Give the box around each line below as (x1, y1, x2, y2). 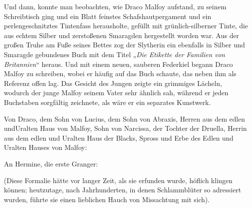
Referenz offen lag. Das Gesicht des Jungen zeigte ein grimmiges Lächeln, (4, 78, 222, 88)
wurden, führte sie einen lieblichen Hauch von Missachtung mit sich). (4, 194, 210, 204)
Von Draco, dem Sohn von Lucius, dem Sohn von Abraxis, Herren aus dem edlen (4, 113, 245, 124)
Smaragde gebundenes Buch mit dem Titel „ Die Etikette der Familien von (4, 49, 225, 59)
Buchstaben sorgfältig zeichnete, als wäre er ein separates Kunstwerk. (4, 97, 211, 107)
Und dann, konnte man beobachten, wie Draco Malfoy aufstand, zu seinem (4, 1, 227, 11)
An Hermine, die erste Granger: (4, 158, 98, 168)
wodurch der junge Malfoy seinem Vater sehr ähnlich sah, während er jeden (4, 87, 229, 98)
